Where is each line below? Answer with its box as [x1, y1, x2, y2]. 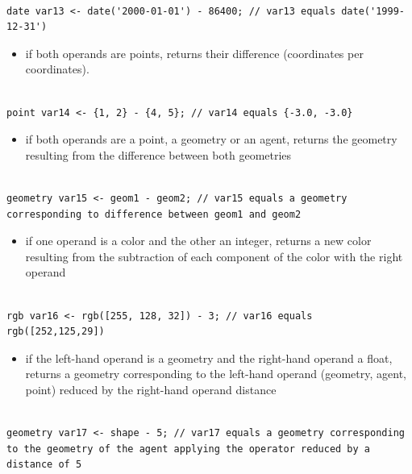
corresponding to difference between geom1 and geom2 [6, 208, 302, 220]
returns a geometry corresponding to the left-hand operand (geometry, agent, [25, 365, 406, 382]
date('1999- [341, 5, 405, 17]
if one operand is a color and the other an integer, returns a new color [25, 232, 372, 249]
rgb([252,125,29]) [6, 326, 105, 338]
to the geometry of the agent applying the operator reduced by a [6, 443, 371, 455]
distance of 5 [6, 459, 82, 471]
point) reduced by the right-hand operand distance [25, 380, 277, 397]
